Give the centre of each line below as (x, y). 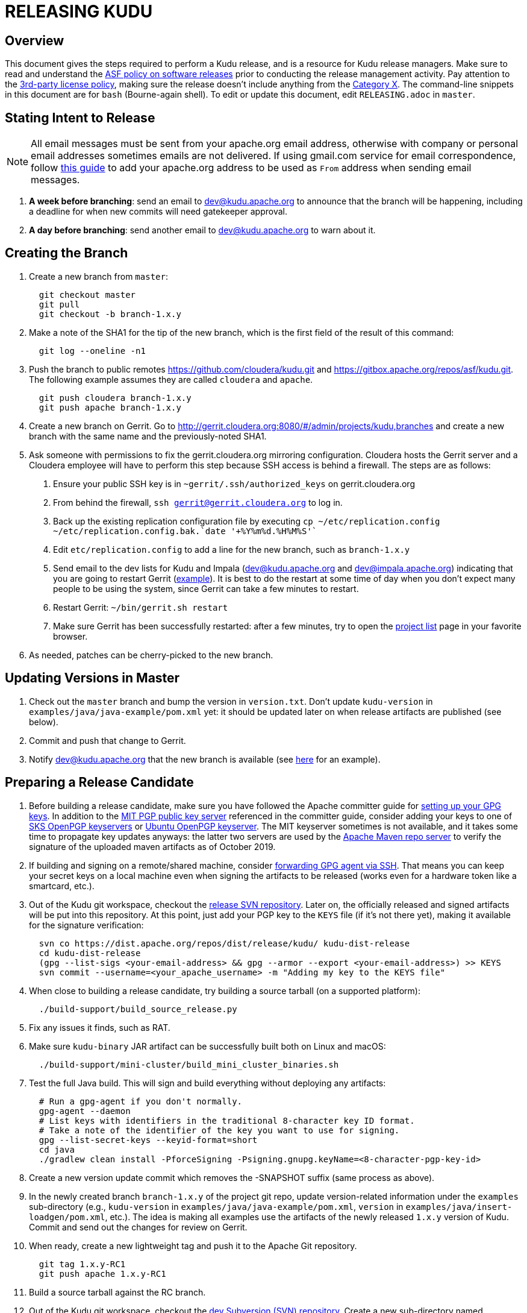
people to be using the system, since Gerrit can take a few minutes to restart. (206, 588)
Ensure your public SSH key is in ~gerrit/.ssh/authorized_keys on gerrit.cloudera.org (234, 483)
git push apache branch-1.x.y (110, 407)
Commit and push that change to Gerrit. (108, 740)
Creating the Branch (67, 253)
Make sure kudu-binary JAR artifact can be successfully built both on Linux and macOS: (207, 1046)
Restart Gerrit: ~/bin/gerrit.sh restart (141, 607)
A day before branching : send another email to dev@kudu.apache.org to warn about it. (202, 230)
